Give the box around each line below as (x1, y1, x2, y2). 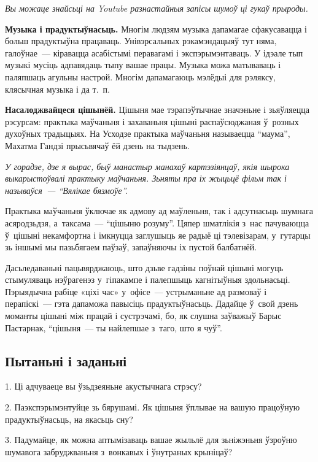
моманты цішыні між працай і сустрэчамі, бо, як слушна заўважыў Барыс (5, 309, 282, 322)
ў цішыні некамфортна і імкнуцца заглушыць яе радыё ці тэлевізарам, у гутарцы (5, 228, 311, 241)
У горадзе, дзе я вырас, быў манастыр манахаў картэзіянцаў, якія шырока (5, 160, 290, 172)
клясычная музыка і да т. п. (5, 82, 110, 95)
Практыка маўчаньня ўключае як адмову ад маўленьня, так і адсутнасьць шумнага (5, 204, 313, 217)
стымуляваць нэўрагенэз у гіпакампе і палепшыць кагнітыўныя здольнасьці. (5, 273, 290, 286)
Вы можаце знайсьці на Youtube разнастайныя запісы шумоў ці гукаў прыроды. (5, 2, 308, 14)
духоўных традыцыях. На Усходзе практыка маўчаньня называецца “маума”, (5, 127, 290, 140)
